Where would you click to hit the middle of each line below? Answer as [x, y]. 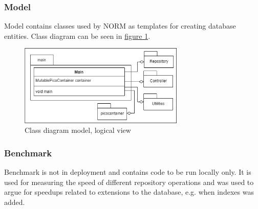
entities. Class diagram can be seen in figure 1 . [77, 36]
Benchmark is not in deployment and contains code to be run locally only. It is [128, 171]
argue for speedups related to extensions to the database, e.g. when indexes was [129, 192]
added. [15, 202]
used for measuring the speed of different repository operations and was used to [129, 182]
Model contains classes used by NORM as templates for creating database [120, 26]
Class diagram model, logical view [78, 130]
